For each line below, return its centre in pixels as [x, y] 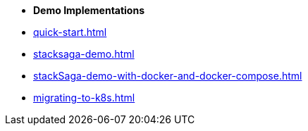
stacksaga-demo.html [84, 54]
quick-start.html [70, 32]
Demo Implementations [89, 10]
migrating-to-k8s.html [84, 98]
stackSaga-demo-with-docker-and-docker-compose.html [168, 76]
